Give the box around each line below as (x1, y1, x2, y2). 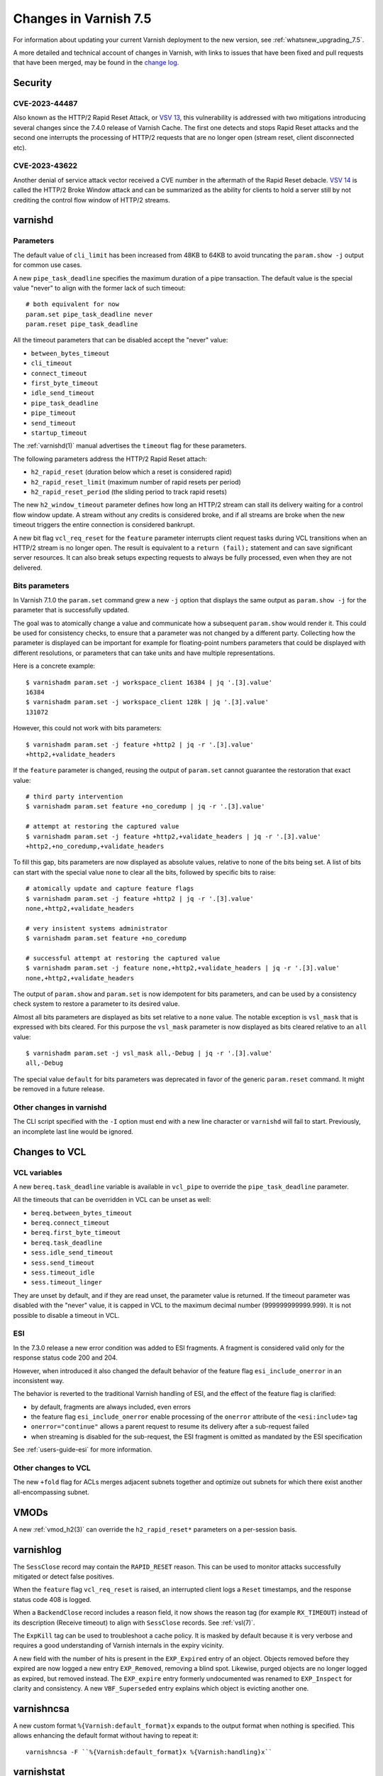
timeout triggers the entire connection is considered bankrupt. (13, 521, 195, 529)
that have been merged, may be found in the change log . (13, 58, 179, 67)
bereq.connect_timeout (30, 1219, 110, 1227)
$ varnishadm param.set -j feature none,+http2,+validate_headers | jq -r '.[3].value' (26, 964, 340, 973)
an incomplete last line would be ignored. (13, 1127, 134, 1136)
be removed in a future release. (13, 1085, 105, 1093)
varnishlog (13, 1544, 62, 1556)
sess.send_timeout (30, 1258, 95, 1267)
